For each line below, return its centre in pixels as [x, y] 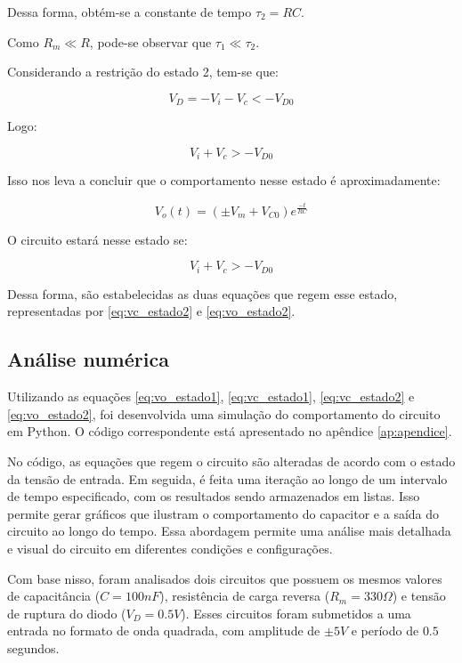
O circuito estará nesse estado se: [97, 239]
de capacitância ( [54, 596]
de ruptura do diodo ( [67, 613]
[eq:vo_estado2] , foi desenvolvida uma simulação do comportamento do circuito [224, 413]
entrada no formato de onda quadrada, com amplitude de [164, 631]
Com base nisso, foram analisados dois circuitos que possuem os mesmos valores [225, 578]
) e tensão [419, 596]
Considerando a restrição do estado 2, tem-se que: [143, 72]
